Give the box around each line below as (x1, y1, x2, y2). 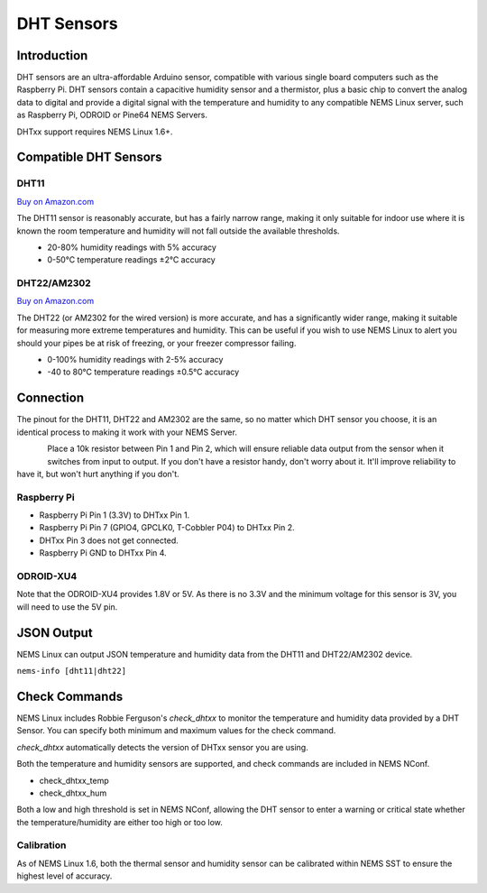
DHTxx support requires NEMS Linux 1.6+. (16, 126, 173, 137)
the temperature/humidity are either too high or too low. (16, 816, 223, 827)
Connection (16, 391, 85, 406)
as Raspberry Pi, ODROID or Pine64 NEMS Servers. (16, 109, 207, 121)
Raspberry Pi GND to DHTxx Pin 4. (39, 548, 167, 558)
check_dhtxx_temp (39, 775, 110, 786)
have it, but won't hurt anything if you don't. (16, 468, 179, 479)
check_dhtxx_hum (39, 787, 107, 798)
